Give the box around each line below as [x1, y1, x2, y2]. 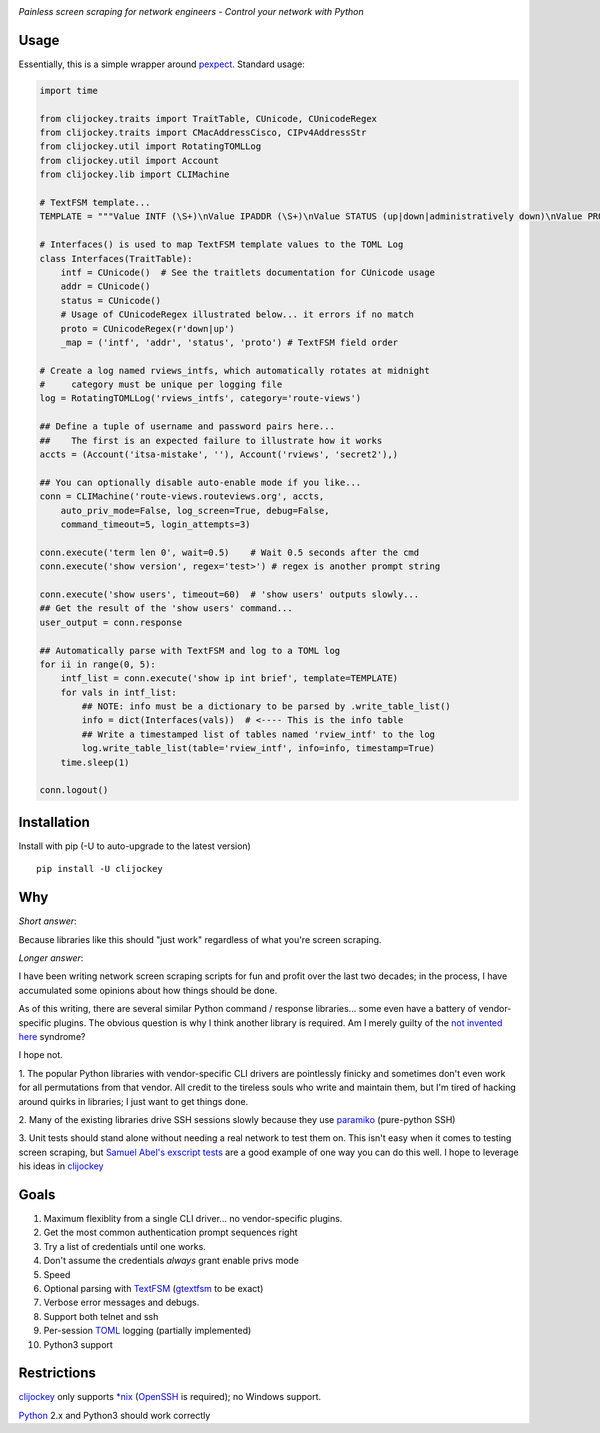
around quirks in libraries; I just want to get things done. [18, 1095, 249, 1107]
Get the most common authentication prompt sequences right [43, 1226, 299, 1239]
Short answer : [18, 915, 77, 927]
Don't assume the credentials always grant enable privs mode [43, 1255, 300, 1267]
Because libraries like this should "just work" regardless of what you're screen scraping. [18, 933, 382, 945]
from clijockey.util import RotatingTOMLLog [39, 141, 262, 152]
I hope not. [18, 1049, 64, 1061]
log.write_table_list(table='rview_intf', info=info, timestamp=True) [81, 743, 435, 754]
